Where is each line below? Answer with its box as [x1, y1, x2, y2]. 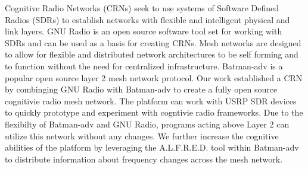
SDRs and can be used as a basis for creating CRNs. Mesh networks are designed [5, 36, 301, 49]
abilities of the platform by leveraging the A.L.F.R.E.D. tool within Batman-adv [5, 141, 299, 154]
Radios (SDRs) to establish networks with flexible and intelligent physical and [5, 13, 290, 25]
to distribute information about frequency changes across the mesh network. [5, 152, 283, 165]
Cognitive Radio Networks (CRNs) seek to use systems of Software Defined [5, 2, 279, 14]
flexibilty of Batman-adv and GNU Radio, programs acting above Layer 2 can [5, 117, 290, 130]
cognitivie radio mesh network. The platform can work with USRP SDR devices [5, 94, 297, 107]
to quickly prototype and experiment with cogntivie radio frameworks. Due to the [5, 106, 303, 119]
